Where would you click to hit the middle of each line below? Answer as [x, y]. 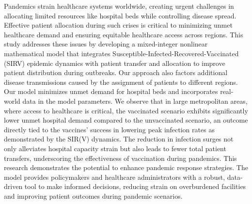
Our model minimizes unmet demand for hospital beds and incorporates [111, 91]
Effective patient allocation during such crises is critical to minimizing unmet [118, 25]
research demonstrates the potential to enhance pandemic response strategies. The [126, 167]
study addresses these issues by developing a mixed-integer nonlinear [106, 44]
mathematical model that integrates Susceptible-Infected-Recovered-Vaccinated [121, 53]
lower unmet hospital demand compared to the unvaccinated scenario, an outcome [126, 120]
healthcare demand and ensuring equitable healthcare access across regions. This [124, 34]
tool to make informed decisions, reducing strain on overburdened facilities [135, 186]
